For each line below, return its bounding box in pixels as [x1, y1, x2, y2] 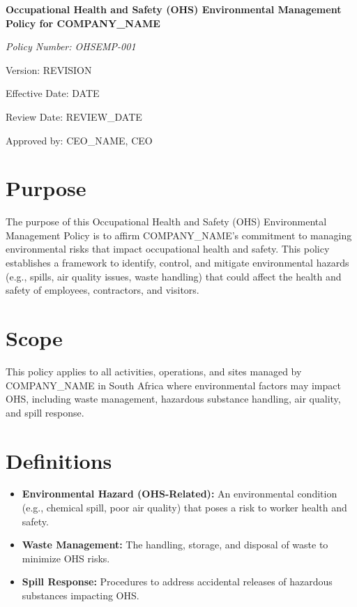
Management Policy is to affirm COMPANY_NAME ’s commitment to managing [6, 227, 352, 242]
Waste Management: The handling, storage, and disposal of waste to [22, 537, 328, 552]
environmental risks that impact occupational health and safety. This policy [6, 241, 330, 256]
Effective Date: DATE [6, 86, 100, 100]
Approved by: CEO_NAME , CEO [6, 133, 153, 147]
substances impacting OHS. [22, 588, 139, 603]
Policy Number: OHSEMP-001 [6, 39, 136, 54]
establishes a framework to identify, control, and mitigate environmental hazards [6, 255, 349, 270]
